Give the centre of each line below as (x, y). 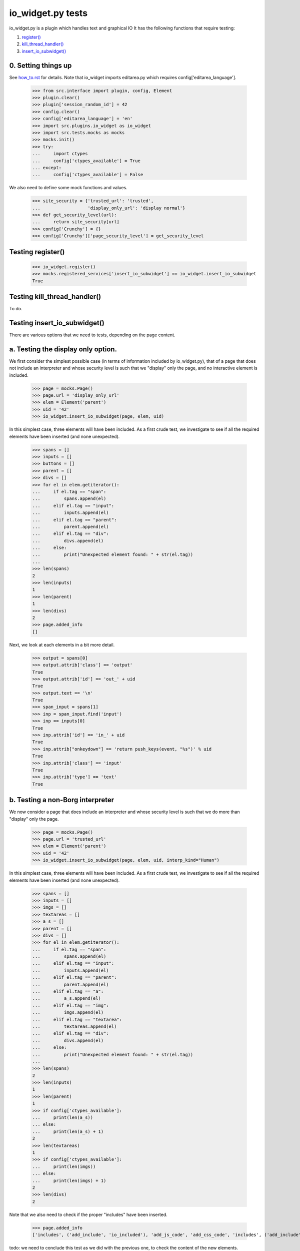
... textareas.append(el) (74, 1026)
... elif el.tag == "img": (71, 1005)
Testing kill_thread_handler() (55, 297)
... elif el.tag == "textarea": (77, 1019)
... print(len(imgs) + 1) (69, 1180)
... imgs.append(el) (68, 1013)
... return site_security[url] (76, 222)
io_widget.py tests (48, 13)
